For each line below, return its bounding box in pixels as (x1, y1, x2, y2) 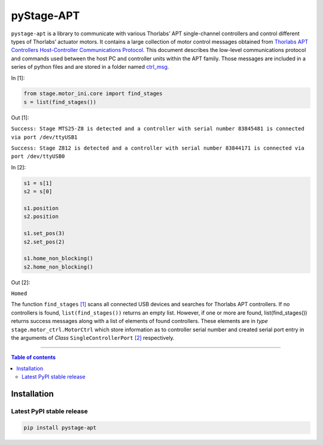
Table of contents (11, 353, 56, 361)
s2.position (23, 213, 59, 220)
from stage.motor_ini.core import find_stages (23, 90, 163, 97)
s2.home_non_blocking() (23, 263, 94, 270)
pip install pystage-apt (23, 424, 97, 431)
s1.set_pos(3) (23, 230, 65, 237)
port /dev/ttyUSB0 (11, 153, 65, 160)
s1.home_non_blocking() (23, 255, 94, 262)
